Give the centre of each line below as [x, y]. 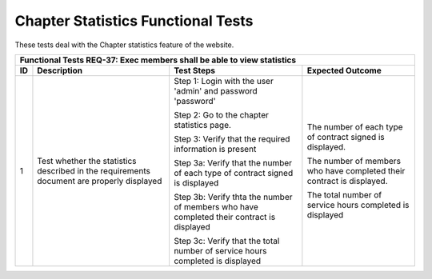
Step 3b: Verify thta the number [233, 197]
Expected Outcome [344, 70]
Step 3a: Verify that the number [232, 162]
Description [60, 70]
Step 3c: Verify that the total [226, 241]
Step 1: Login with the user [223, 81]
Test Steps [194, 70]
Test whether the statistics [87, 161]
